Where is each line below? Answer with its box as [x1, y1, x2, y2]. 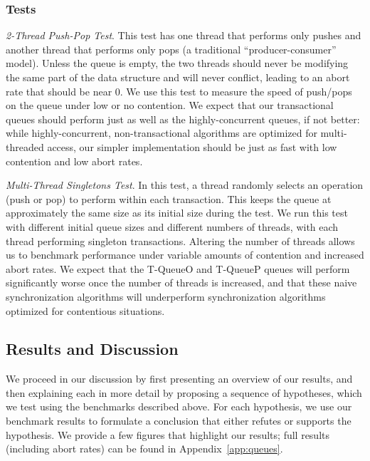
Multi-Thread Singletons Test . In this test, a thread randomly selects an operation [6, 177, 364, 192]
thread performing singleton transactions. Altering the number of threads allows [6, 233, 355, 248]
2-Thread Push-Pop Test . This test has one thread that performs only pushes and [6, 28, 361, 43]
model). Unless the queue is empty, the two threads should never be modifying [6, 56, 349, 71]
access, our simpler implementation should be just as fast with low [47, 139, 337, 154]
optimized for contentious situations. [6, 303, 165, 318]
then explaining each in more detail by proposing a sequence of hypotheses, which [6, 385, 362, 400]
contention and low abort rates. [6, 153, 143, 168]
